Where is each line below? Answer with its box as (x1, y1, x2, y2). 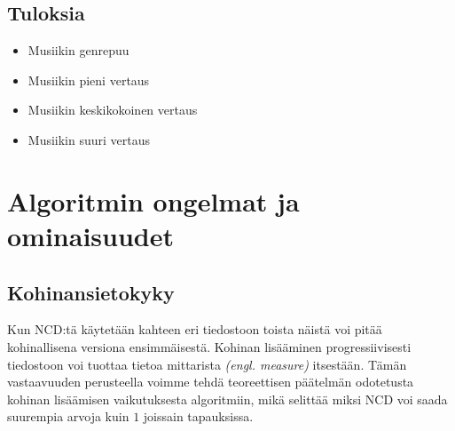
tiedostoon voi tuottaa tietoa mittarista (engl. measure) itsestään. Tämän (7, 355, 407, 373)
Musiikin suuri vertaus (27, 130, 151, 148)
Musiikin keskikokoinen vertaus (27, 100, 198, 119)
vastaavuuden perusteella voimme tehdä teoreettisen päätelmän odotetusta (7, 372, 414, 391)
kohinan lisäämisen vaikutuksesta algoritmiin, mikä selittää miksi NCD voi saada (7, 389, 448, 408)
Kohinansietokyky (7, 278, 175, 306)
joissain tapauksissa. (143, 407, 254, 426)
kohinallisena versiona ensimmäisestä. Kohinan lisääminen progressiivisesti (7, 337, 412, 355)
